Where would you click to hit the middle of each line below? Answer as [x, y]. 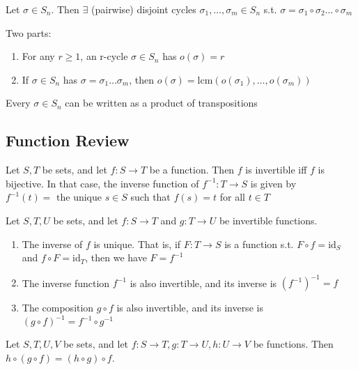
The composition [58, 308]
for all [233, 197]
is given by [273, 183]
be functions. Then [293, 344]
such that [150, 197]
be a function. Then [192, 170]
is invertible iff [276, 170]
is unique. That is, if [137, 244]
